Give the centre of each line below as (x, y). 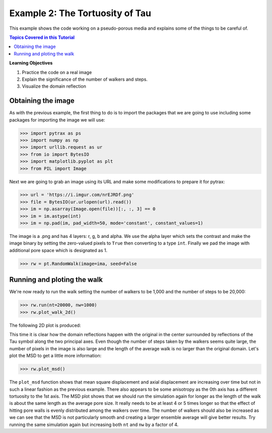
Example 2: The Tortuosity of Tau (80, 13)
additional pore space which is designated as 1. (58, 250)
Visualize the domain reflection (54, 86)
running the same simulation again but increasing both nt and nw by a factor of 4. (94, 424)
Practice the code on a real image (57, 72)
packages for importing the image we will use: (57, 120)
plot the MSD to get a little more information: (55, 356)
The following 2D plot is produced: (45, 325)
